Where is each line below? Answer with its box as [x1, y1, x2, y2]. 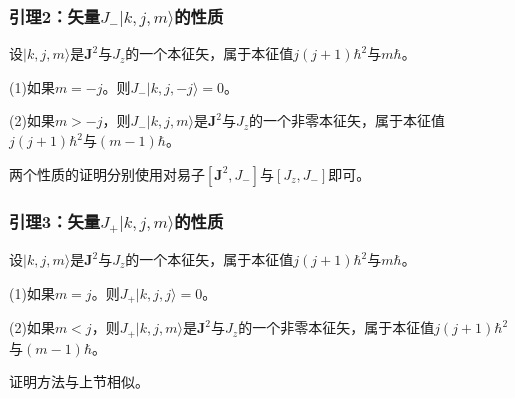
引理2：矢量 [9, 3, 101, 28]
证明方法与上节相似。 [9, 371, 149, 392]
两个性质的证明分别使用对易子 [9, 163, 205, 184]
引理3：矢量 [9, 208, 101, 233]
